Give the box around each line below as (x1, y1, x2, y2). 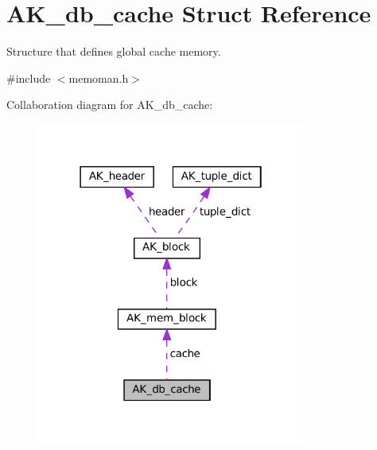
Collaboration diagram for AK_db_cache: (6, 96, 213, 113)
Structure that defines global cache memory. (6, 43, 221, 60)
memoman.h (68, 69, 129, 86)
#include (6, 69, 51, 86)
